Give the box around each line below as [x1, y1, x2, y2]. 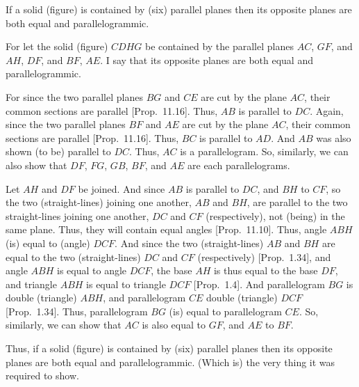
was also [316, 130, 351, 145]
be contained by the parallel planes [144, 39, 294, 54]
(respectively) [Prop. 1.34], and [197, 249, 331, 264]
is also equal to [142, 317, 206, 332]
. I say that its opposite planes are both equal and [100, 52, 313, 67]
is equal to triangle [86, 276, 166, 291]
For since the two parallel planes [6, 89, 143, 104]
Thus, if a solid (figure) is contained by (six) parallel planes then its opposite [6, 341, 333, 356]
